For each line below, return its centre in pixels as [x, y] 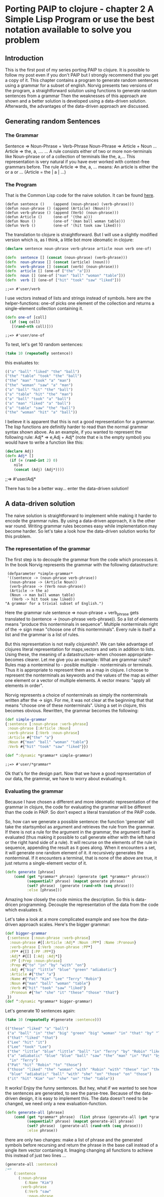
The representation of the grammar [48, 549]
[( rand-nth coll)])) [32, 326]
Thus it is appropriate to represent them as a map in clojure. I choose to [77, 670]
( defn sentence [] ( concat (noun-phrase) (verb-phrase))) [66, 257]
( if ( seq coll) [25, 322]
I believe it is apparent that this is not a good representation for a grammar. [80, 422]
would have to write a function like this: [44, 442]
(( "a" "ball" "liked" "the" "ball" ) [42, 371]
